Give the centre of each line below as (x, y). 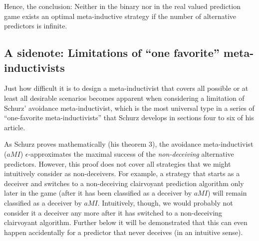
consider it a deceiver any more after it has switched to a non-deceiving (113, 212)
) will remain (227, 193)
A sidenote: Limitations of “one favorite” (112, 53)
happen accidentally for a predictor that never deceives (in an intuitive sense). (124, 232)
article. (15, 127)
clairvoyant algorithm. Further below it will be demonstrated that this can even (126, 222)
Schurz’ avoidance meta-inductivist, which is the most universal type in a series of (129, 108)
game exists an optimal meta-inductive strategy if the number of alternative (120, 16)
